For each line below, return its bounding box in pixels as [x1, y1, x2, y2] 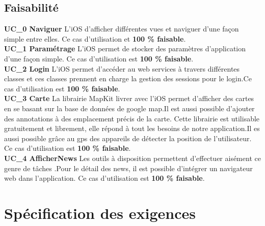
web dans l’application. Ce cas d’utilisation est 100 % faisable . [4, 173, 205, 183]
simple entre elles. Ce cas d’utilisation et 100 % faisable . [4, 33, 186, 44]
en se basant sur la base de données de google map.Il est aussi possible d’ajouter [4, 103, 255, 113]
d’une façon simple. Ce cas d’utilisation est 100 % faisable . [4, 53, 194, 63]
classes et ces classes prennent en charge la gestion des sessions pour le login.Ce [4, 73, 252, 84]
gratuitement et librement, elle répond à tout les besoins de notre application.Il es [4, 123, 260, 134]
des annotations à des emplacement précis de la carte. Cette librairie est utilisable [4, 113, 260, 123]
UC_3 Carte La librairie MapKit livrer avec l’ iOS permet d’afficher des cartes [4, 93, 254, 104]
